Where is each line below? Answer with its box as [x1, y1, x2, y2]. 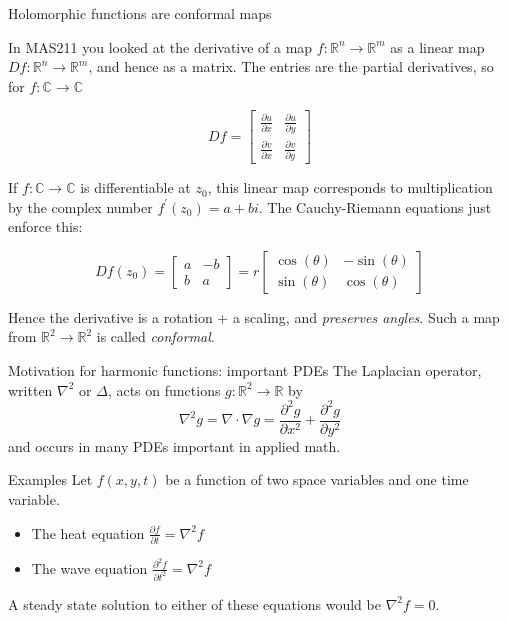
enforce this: [8, 216, 83, 237]
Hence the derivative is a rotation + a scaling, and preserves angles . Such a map [8, 306, 500, 327]
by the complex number [8, 196, 153, 217]
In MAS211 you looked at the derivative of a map [8, 36, 313, 57]
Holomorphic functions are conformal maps [8, 3, 272, 23]
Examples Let [8, 469, 93, 490]
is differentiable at [80, 177, 191, 198]
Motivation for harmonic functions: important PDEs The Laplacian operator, [8, 360, 482, 381]
